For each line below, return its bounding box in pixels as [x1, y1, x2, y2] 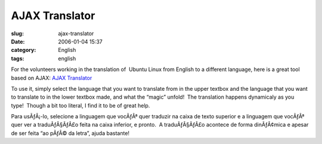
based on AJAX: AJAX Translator [11, 74, 92, 81]
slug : [11, 30, 24, 37]
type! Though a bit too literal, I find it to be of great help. [11, 102, 150, 109]
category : [11, 47, 36, 54]
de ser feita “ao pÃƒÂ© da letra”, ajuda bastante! [11, 129, 130, 137]
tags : [11, 54, 24, 62]
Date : [11, 38, 25, 45]
